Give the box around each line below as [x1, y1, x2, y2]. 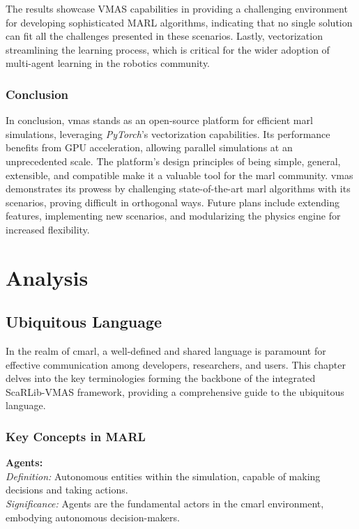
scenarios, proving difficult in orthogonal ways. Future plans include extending [6, 194, 340, 209]
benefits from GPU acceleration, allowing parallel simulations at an [6, 140, 293, 155]
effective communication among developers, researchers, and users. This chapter [6, 357, 346, 371]
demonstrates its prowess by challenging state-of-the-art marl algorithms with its [6, 181, 351, 196]
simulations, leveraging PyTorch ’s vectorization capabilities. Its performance [6, 126, 330, 141]
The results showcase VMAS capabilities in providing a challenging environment [6, 1, 348, 15]
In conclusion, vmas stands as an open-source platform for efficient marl [6, 113, 313, 128]
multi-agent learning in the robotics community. [6, 56, 211, 70]
